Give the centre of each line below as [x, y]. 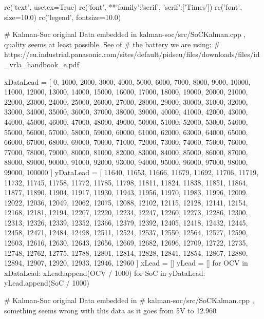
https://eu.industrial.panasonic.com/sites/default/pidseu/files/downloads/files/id [132, 54]
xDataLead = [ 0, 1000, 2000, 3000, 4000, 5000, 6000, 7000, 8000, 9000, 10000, [127, 81]
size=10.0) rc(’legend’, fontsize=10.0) [63, 17]
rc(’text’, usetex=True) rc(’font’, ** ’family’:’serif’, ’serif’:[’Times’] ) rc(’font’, [123, 7]
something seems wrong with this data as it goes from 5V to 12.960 [110, 310]
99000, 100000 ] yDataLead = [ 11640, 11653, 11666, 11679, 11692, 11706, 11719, [131, 172]
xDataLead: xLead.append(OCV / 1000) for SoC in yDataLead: [105, 273]
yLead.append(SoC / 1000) [47, 283]
